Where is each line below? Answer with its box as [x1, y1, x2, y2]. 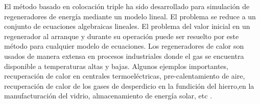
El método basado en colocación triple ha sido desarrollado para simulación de [4, 1, 250, 11]
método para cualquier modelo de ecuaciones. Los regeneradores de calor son [4, 41, 244, 51]
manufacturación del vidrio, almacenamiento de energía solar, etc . [4, 90, 212, 101]
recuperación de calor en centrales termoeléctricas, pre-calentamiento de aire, [4, 71, 245, 81]
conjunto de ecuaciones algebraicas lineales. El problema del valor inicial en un [4, 21, 250, 31]
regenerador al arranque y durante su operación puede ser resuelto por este [4, 30, 239, 41]
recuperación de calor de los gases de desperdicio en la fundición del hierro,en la [4, 80, 254, 91]
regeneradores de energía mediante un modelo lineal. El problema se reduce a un [4, 11, 256, 21]
